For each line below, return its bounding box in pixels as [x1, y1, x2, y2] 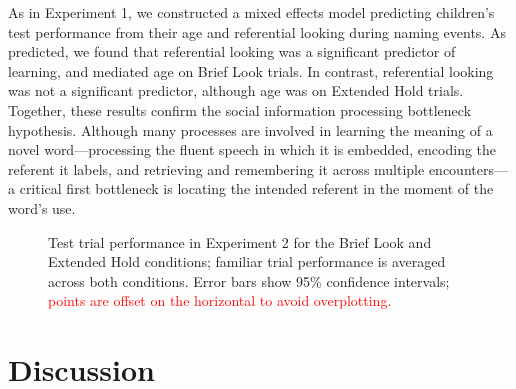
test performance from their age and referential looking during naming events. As [8, 21, 506, 42]
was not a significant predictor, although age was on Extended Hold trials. [8, 80, 464, 101]
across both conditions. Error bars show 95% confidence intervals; [48, 270, 450, 291]
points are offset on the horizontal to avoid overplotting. [48, 290, 392, 311]
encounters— [428, 158, 508, 179]
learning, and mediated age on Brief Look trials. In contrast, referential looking [8, 60, 494, 81]
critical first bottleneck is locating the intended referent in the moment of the [19, 178, 494, 199]
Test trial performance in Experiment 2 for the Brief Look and [48, 231, 432, 252]
